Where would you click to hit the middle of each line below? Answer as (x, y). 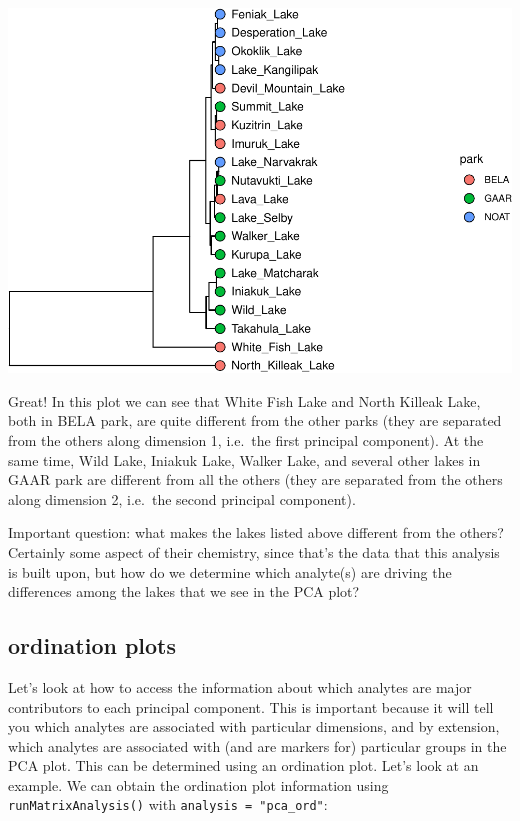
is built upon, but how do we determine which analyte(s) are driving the (230, 571)
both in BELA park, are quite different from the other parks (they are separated (255, 420)
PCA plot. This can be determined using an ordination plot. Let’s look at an (243, 765)
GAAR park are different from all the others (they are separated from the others (255, 479)
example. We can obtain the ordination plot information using (198, 784)
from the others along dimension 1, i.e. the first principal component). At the (246, 439)
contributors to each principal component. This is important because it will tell (251, 706)
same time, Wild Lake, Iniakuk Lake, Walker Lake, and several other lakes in (244, 459)
